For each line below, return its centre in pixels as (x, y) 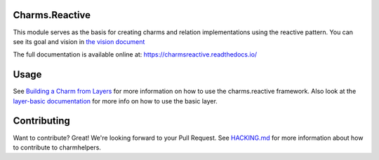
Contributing (41, 121)
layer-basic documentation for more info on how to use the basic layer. (115, 101)
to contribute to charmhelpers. (57, 147)
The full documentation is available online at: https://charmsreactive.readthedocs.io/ (135, 54)
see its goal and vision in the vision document (79, 41)
